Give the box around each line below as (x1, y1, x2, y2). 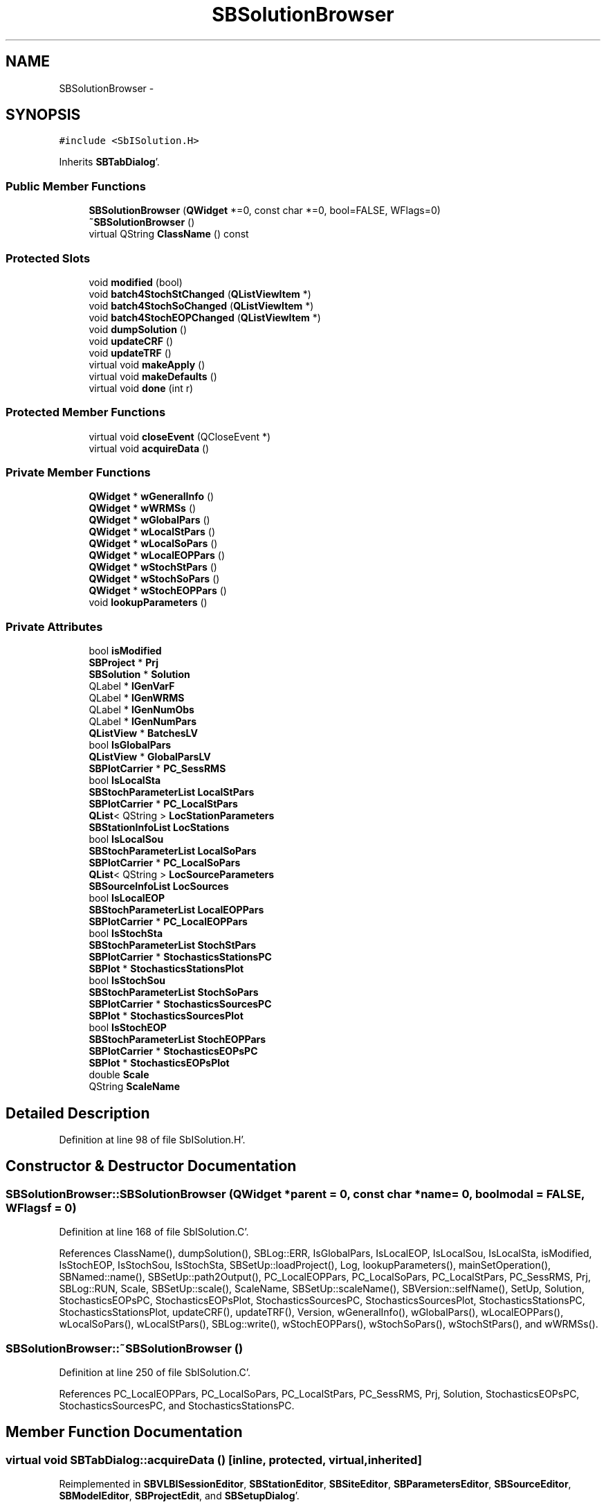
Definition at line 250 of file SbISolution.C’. (59, 1366, 251, 1378)
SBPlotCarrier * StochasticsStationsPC (89, 951, 272, 963)
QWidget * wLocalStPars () (89, 526, 216, 538)
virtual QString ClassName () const (89, 228, 249, 240)
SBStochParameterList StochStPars (89, 939, 257, 952)
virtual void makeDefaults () (89, 370, 217, 382)
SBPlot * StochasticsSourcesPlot (89, 1010, 244, 1022)
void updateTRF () (89, 346, 172, 359)
